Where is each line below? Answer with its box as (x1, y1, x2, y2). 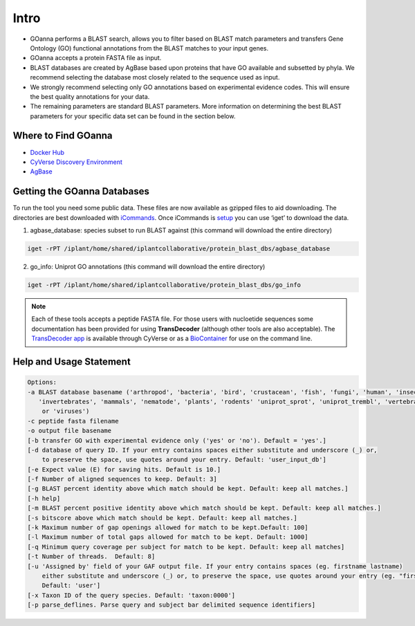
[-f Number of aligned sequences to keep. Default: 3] (27, 475, 217, 484)
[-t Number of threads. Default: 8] (27, 553, 156, 560)
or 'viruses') (41, 407, 90, 415)
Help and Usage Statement (12, 356, 131, 367)
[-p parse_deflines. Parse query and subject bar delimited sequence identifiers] (27, 601, 316, 609)
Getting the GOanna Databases (12, 185, 150, 197)
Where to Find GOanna (12, 130, 113, 142)
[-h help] (27, 495, 61, 502)
